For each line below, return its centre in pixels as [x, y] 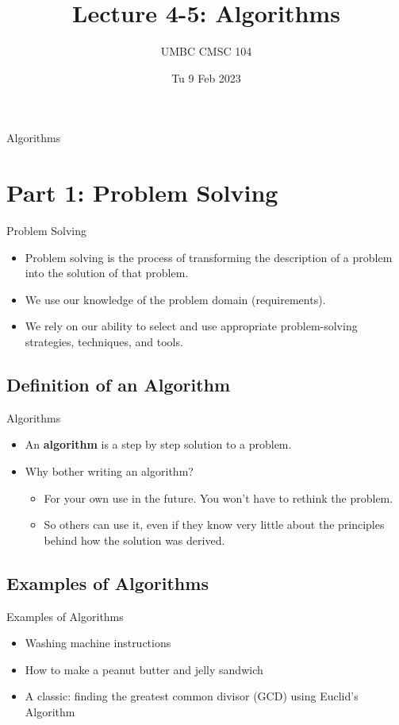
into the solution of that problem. [107, 273]
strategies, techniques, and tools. [104, 341]
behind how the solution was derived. [134, 540]
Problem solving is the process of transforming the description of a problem [209, 257]
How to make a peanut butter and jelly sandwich [144, 669]
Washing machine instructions [98, 643]
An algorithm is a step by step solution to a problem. [158, 444]
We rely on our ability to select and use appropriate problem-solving [191, 326]
